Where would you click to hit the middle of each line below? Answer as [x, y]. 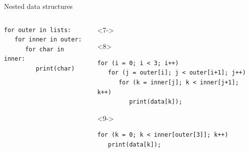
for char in [44, 49]
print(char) [55, 68]
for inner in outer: [48, 40]
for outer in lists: [38, 30]
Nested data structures [39, 6]
